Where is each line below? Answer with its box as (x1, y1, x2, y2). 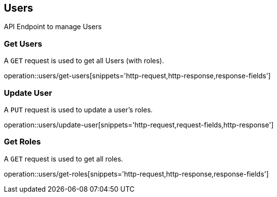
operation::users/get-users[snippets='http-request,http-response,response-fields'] (4, 72, 271, 80)
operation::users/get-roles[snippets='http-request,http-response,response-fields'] (4, 169, 269, 178)
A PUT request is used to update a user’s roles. (4, 105, 153, 114)
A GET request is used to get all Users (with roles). (4, 56, 164, 65)
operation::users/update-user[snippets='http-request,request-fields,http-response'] (4, 120, 274, 129)
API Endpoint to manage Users (4, 22, 102, 31)
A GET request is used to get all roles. (4, 154, 123, 163)
